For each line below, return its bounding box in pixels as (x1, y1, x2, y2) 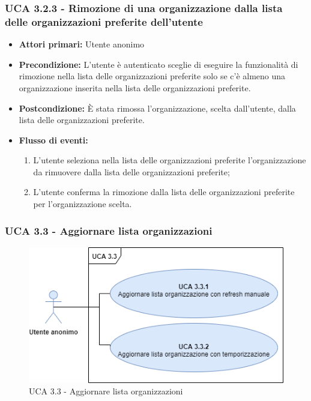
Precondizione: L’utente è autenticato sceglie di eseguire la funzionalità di (19, 58, 298, 70)
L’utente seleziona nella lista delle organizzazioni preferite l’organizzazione (33, 154, 306, 166)
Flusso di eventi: (19, 133, 88, 146)
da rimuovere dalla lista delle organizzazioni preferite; (33, 165, 230, 178)
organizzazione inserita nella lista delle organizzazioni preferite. (19, 81, 251, 94)
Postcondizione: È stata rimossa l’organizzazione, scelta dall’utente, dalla (19, 101, 296, 114)
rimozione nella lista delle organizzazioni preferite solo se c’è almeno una (19, 70, 286, 82)
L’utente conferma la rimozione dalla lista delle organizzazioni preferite (33, 185, 295, 198)
